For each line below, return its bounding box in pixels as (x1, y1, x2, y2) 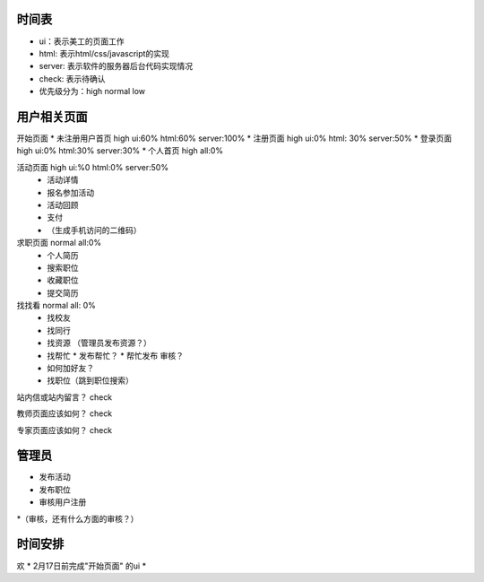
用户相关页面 (16, 109, 88, 125)
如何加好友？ (47, 363, 94, 374)
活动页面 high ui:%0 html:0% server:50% (16, 161, 169, 172)
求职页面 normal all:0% (16, 238, 102, 248)
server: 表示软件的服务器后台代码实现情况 (39, 61, 194, 72)
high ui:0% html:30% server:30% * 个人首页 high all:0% (16, 145, 224, 156)
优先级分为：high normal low (39, 86, 146, 97)
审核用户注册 (39, 497, 87, 508)
